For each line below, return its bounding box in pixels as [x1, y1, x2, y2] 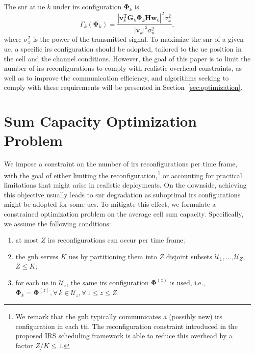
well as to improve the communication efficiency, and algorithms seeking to [4, 72, 229, 82]
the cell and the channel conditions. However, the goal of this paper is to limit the [4, 53, 251, 63]
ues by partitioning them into [68, 251, 157, 261]
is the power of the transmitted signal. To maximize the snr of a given [33, 34, 244, 44]
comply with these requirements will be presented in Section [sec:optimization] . [4, 82, 243, 92]
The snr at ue [4, 1, 45, 11]
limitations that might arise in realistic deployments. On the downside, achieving [4, 180, 247, 190]
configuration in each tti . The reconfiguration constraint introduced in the [15, 321, 238, 331]
